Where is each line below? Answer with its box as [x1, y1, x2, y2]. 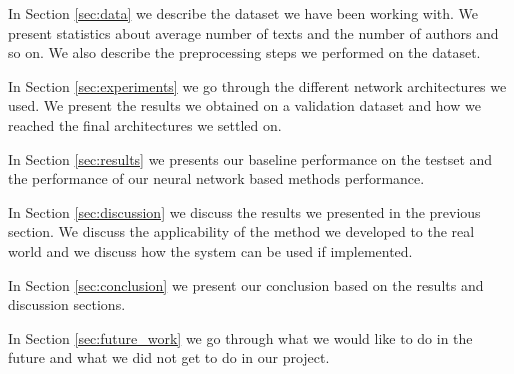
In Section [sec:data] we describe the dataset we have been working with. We [8, 3, 479, 23]
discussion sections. [8, 294, 126, 315]
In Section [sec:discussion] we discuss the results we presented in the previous [8, 201, 481, 222]
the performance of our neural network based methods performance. [8, 168, 425, 189]
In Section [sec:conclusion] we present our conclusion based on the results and [8, 274, 484, 295]
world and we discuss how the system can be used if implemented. [8, 240, 413, 261]
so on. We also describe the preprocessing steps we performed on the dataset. [8, 42, 481, 63]
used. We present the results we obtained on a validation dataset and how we [8, 95, 481, 116]
